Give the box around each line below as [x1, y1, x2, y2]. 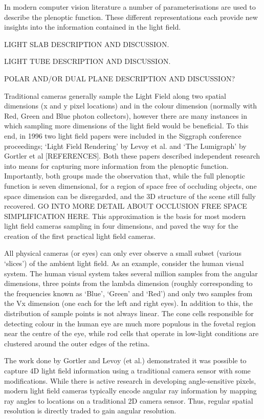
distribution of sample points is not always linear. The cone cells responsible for [4, 308, 254, 319]
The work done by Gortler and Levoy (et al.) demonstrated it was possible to [4, 355, 247, 366]
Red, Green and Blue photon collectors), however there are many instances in [4, 110, 247, 121]
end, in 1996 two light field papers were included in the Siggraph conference [4, 130, 241, 141]
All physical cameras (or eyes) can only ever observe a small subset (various [4, 248, 241, 258]
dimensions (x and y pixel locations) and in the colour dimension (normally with [4, 100, 257, 111]
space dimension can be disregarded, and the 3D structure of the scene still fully [4, 190, 256, 201]
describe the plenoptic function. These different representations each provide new [4, 11, 258, 22]
